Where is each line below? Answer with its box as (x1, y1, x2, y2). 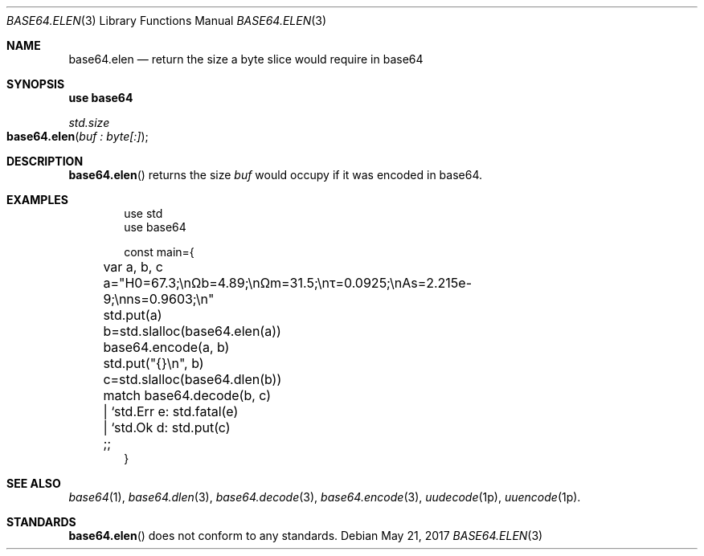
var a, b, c (103, 259, 163, 275)
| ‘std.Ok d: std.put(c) (103, 419, 231, 435)
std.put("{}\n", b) (103, 355, 204, 371)
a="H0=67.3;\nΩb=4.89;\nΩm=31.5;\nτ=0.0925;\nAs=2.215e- (103, 275, 473, 291)
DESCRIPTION (6, 154, 84, 168)
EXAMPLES (6, 193, 68, 206)
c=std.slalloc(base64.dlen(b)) (103, 371, 282, 387)
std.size (68, 116, 110, 129)
